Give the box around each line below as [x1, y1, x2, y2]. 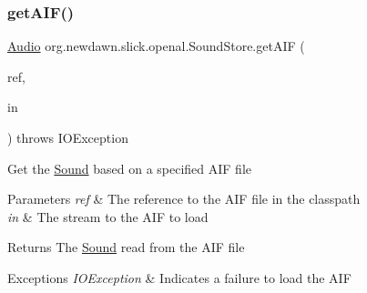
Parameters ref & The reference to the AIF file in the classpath [7, 189, 361, 208]
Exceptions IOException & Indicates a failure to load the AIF [7, 268, 352, 287]
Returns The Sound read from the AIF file [7, 237, 245, 257]
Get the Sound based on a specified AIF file [7, 158, 252, 177]
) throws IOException [7, 128, 128, 146]
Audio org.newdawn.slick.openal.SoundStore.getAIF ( [7, 36, 305, 56]
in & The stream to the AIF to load [7, 207, 209, 226]
